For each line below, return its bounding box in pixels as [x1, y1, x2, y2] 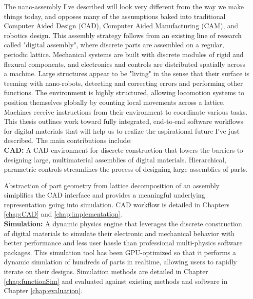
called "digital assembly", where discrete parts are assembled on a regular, [4, 40, 224, 50]
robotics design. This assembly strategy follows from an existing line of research [4, 30, 242, 40]
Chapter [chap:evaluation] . [4, 285, 83, 296]
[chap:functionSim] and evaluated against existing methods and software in [4, 276, 228, 286]
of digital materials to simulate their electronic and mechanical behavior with [4, 228, 235, 238]
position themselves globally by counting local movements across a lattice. [4, 97, 225, 107]
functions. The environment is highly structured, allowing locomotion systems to [4, 87, 244, 98]
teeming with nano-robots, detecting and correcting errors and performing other [4, 78, 243, 88]
